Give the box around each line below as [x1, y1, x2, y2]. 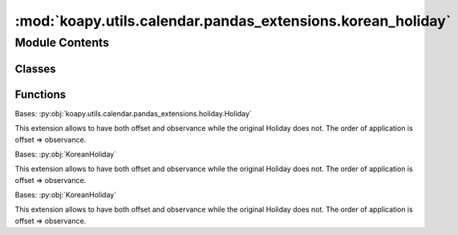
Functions [14, 87, 67, 101]
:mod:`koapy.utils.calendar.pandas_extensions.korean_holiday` [14, 12, 452, 30]
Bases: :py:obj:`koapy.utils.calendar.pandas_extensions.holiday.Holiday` [14, 108, 252, 118]
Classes [14, 62, 56, 75]
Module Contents [14, 35, 110, 50]
